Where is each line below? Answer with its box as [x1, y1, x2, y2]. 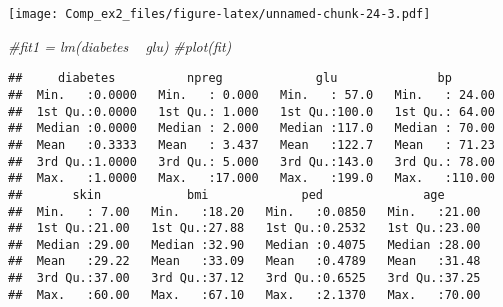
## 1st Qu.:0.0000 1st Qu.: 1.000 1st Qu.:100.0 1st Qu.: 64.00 [8, 104, 495, 119]
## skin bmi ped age [8, 187, 445, 202]
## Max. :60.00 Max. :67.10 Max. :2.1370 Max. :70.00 [8, 287, 481, 302]
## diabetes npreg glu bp [8, 71, 452, 86]
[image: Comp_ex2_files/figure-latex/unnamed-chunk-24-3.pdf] [8, 7, 431, 21]
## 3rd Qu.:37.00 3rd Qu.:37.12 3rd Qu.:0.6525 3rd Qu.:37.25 [8, 271, 481, 286]
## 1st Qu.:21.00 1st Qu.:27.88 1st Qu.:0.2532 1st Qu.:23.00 [8, 221, 481, 236]
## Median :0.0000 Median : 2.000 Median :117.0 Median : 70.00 [8, 121, 495, 136]
